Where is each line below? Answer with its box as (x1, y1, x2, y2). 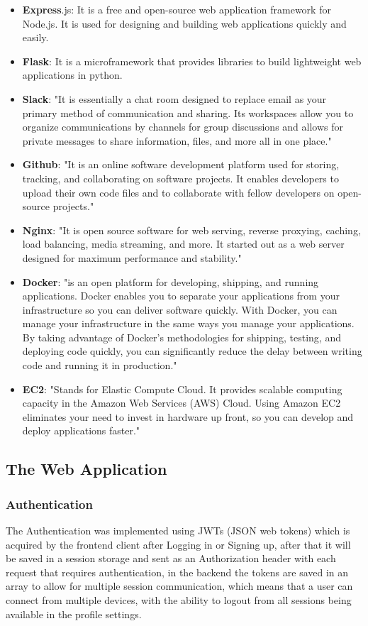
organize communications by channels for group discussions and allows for (22, 119, 343, 134)
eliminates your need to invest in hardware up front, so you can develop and (22, 409, 354, 424)
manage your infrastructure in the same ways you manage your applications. (22, 316, 355, 331)
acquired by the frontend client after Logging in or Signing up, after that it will (6, 537, 351, 551)
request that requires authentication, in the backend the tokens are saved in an (6, 564, 349, 579)
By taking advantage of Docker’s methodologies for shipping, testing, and (22, 329, 341, 344)
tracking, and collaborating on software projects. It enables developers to (22, 170, 339, 185)
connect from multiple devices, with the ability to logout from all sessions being (6, 593, 352, 607)
